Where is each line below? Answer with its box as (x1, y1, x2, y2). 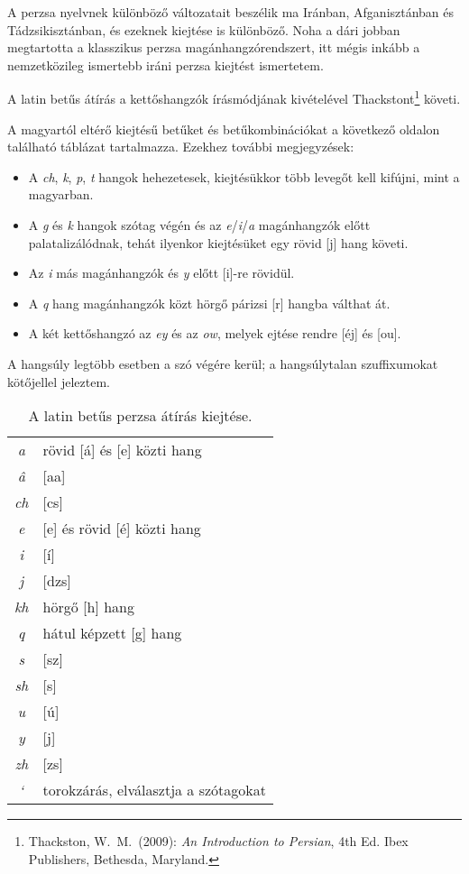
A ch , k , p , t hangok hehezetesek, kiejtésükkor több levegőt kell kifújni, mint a (28, 167, 460, 186)
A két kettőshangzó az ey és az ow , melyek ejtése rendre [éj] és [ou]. (28, 324, 401, 343)
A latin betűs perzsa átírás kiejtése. (28, 405, 253, 427)
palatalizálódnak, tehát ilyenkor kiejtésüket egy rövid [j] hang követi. (28, 233, 409, 252)
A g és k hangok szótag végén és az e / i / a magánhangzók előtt (28, 216, 371, 234)
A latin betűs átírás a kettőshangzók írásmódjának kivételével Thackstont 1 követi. (7, 87, 461, 108)
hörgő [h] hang (42, 596, 134, 618)
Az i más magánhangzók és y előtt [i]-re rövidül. (28, 263, 295, 282)
